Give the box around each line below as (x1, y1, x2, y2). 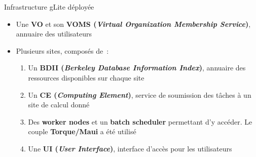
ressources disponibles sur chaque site (28, 72, 144, 83)
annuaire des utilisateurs (16, 28, 92, 39)
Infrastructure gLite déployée (4, 2, 94, 12)
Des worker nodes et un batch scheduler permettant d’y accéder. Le (28, 116, 252, 127)
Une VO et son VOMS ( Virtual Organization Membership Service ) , (16, 18, 251, 29)
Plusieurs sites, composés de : (16, 45, 109, 56)
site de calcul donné (28, 99, 90, 110)
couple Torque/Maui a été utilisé (28, 126, 136, 137)
